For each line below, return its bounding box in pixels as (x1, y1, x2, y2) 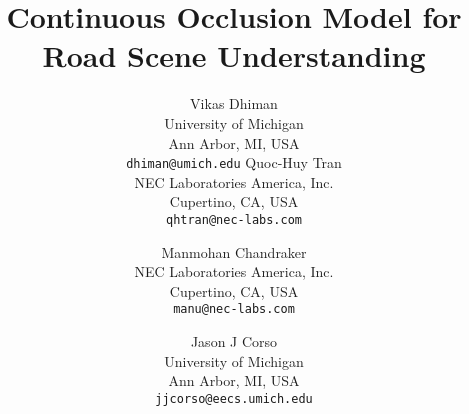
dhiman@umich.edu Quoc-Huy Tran (126, 152, 342, 173)
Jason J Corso (190, 331, 278, 352)
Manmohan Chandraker (161, 241, 307, 262)
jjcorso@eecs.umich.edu (155, 391, 313, 406)
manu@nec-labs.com (173, 302, 295, 317)
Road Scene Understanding (42, 35, 426, 76)
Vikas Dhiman (190, 93, 278, 114)
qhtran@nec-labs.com (165, 212, 303, 227)
